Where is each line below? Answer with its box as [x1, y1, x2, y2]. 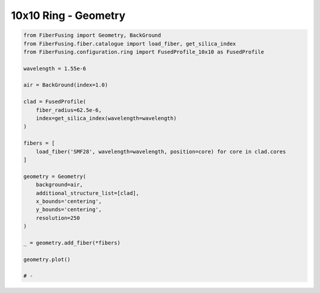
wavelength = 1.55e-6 [23, 65, 87, 72]
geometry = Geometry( [23, 173, 87, 180]
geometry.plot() [23, 256, 71, 263]
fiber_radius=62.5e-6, [36, 107, 102, 113]
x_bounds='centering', [36, 198, 102, 205]
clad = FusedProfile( [23, 98, 87, 105]
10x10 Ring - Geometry [11, 9, 126, 22]
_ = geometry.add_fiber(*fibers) [23, 239, 121, 246]
